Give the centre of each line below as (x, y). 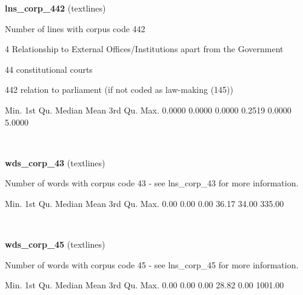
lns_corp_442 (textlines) (55, 8)
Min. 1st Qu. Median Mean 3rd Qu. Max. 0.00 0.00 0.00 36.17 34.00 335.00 (145, 203)
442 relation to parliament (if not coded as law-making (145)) (119, 90)
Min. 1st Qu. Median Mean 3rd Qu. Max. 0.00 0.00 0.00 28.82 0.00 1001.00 (145, 285)
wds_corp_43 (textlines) (55, 162)
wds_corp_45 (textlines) (55, 244)
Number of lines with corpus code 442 (75, 28)
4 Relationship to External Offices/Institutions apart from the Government (144, 49)
